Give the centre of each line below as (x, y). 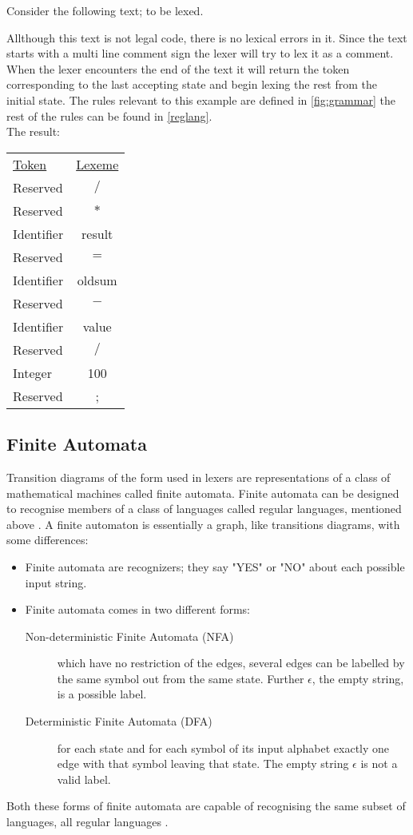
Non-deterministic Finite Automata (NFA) (129, 636)
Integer (32, 372)
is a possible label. (102, 694)
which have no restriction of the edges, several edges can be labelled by (231, 663)
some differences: (48, 540)
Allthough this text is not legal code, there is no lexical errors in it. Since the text (207, 37)
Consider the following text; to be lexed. (105, 10)
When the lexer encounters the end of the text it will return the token (178, 68)
